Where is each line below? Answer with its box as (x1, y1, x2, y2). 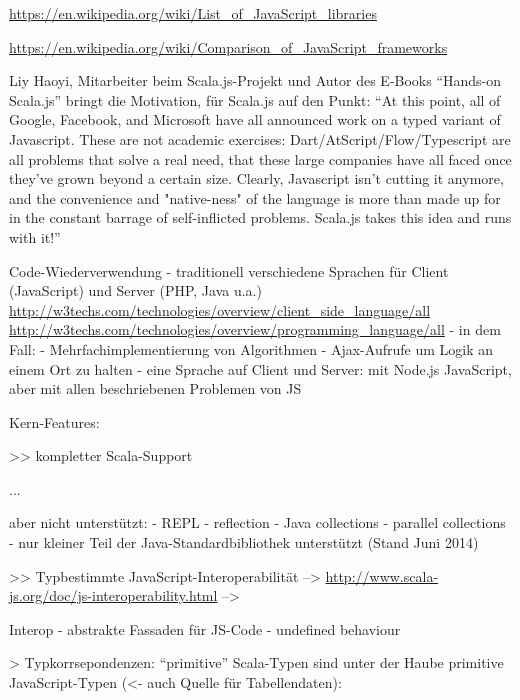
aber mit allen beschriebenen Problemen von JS (9, 378, 302, 399)
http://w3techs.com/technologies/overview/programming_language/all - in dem (9, 319, 501, 340)
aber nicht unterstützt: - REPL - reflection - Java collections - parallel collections (9, 512, 506, 533)
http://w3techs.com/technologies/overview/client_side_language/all (9, 299, 431, 320)
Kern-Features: (9, 411, 100, 432)
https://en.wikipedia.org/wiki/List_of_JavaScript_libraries (9, 3, 377, 23)
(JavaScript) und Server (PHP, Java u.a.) (9, 280, 262, 301)
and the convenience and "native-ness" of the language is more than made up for (9, 187, 501, 208)
